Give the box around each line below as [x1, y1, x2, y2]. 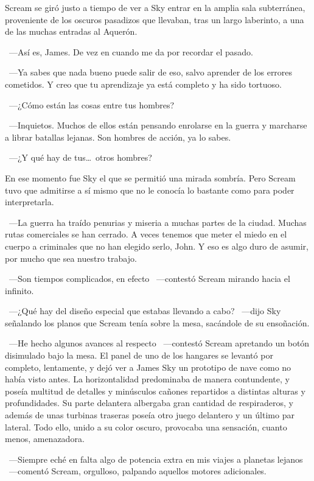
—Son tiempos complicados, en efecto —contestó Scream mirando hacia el [9, 272, 290, 285]
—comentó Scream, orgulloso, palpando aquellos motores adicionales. [9, 465, 267, 477]
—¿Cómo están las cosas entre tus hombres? [9, 98, 175, 111]
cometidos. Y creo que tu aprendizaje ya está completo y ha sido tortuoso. [5, 77, 282, 90]
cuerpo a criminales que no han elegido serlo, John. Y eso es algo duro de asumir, [5, 239, 309, 252]
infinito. [5, 284, 34, 297]
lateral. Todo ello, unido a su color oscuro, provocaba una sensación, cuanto [5, 420, 287, 433]
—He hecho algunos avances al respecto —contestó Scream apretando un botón [9, 337, 310, 349]
